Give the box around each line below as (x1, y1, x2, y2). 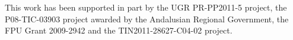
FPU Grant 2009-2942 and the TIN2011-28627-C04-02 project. (5, 24, 233, 36)
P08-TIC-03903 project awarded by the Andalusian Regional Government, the (5, 12, 289, 25)
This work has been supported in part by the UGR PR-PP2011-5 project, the (5, 1, 287, 13)
